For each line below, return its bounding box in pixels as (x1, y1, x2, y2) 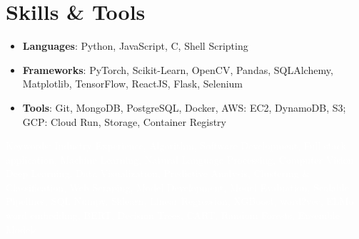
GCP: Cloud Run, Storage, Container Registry (22, 114, 226, 129)
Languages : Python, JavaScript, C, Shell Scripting (22, 38, 248, 53)
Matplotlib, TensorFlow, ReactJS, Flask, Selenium (22, 76, 243, 91)
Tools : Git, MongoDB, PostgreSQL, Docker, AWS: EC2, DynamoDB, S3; (22, 100, 346, 115)
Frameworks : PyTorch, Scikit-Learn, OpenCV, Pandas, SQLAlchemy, (22, 62, 333, 77)
